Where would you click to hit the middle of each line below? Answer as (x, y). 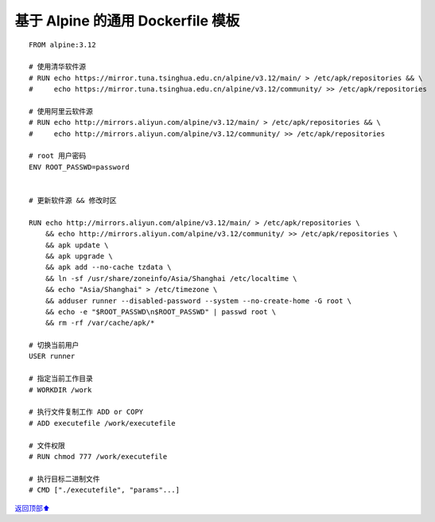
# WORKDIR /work (60, 390)
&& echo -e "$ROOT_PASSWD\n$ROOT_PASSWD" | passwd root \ (161, 312)
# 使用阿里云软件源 (61, 111)
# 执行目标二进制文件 (64, 479)
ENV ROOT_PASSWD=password (80, 167)
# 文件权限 (47, 445)
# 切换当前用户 (54, 345)
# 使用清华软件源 (58, 67)
